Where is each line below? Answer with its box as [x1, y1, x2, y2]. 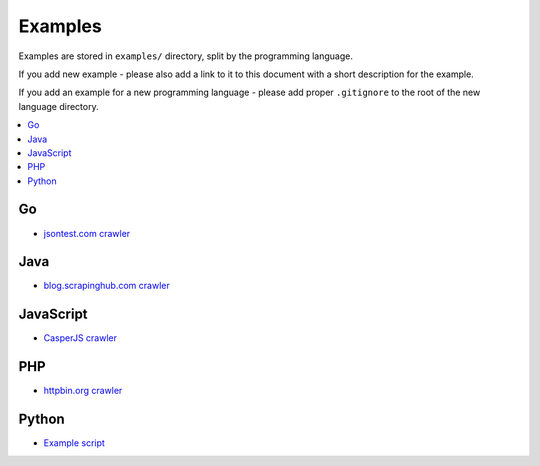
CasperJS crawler [43, 332, 118, 344]
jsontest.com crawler [43, 227, 131, 239]
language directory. [18, 100, 99, 112]
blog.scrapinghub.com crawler [43, 280, 170, 292]
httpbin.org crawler [43, 385, 123, 397]
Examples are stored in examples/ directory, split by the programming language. [18, 50, 354, 62]
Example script [43, 437, 105, 449]
